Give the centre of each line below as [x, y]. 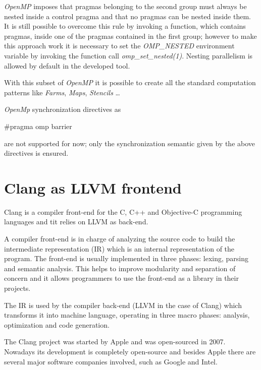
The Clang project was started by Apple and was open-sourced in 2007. [115, 342]
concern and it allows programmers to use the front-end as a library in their [121, 278]
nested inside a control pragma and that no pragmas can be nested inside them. [127, 16]
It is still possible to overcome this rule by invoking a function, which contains [125, 26]
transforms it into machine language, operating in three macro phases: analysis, [127, 315]
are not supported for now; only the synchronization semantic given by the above [130, 143]
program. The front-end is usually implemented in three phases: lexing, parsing [126, 258]
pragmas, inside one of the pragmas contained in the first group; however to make [130, 36]
